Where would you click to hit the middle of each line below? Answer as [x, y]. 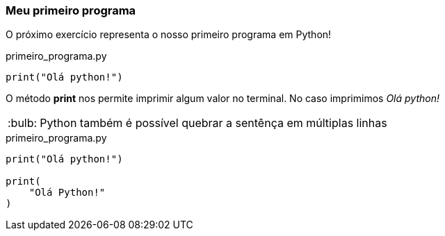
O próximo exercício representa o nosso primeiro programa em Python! [169, 35]
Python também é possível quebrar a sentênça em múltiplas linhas [213, 123]
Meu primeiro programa [71, 10]
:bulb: [23, 123]
